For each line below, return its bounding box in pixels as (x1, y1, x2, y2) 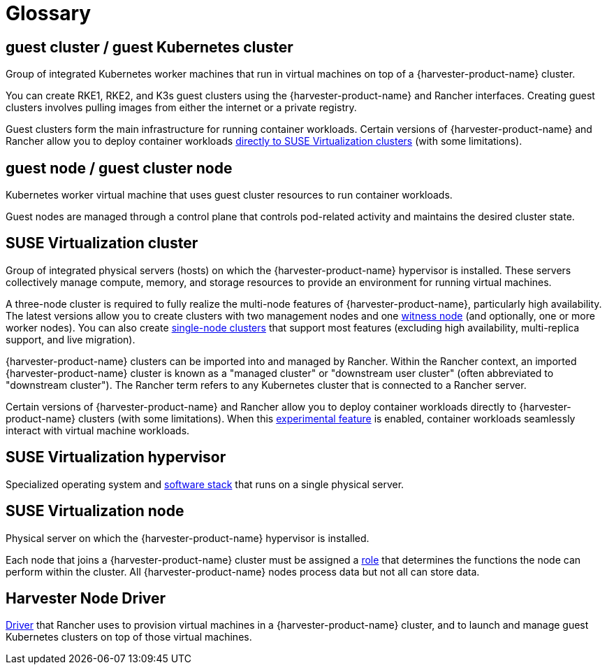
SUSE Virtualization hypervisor (6, 448, 226, 466)
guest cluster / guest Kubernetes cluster (6, 38, 293, 56)
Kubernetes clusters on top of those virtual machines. (6, 631, 252, 643)
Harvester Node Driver (6, 589, 166, 607)
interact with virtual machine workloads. (6, 424, 190, 436)
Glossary (6, 1, 92, 25)
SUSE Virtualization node (6, 502, 184, 520)
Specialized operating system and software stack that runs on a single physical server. (6, 478, 404, 490)
